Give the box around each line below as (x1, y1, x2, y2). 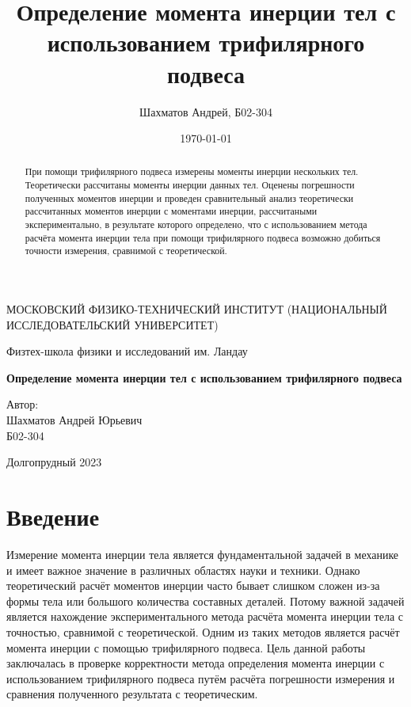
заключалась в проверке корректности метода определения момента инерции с (6, 655, 385, 671)
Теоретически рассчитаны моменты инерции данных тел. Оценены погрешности (25, 178, 355, 192)
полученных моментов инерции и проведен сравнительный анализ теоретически (25, 191, 354, 204)
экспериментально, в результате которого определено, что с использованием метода (25, 218, 367, 231)
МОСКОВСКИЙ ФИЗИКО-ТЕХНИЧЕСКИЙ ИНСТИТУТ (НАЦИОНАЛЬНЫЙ (6, 301, 387, 317)
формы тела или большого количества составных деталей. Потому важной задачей (6, 592, 405, 609)
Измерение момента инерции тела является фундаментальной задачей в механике (6, 545, 399, 562)
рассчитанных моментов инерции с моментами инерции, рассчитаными (25, 204, 318, 218)
